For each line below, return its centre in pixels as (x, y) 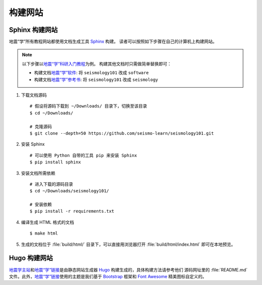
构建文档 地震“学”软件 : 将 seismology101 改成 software (91, 73)
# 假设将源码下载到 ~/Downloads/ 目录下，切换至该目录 (89, 106)
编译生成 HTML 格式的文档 (48, 222)
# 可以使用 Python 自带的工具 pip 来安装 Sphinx (83, 155)
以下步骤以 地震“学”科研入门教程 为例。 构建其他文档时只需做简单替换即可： (97, 63)
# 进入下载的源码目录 (51, 184)
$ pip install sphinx (55, 162)
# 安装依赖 (41, 205)
